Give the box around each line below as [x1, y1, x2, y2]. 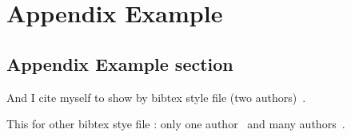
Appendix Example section [6, 51, 233, 76]
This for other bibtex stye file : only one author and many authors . [6, 115, 345, 132]
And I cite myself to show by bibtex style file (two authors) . [6, 88, 306, 105]
